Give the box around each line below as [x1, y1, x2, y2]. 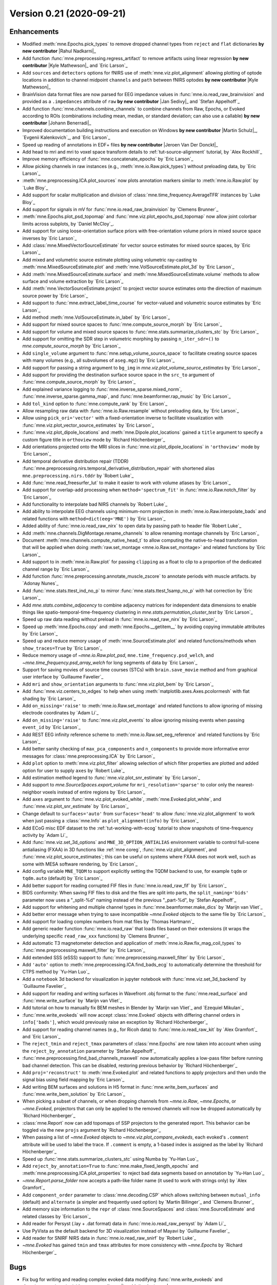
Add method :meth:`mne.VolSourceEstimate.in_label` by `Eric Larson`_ [22, 314, 170, 320]
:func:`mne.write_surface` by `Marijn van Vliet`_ [22, 998, 123, 1004]
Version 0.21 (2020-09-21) [9, 8, 126, 19]
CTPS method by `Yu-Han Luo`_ [22, 969, 90, 975]
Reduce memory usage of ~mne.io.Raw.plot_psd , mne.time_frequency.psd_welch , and [22, 652, 214, 658]
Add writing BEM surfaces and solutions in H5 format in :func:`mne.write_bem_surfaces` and [22, 1084, 218, 1090]
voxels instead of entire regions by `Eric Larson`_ [42, 789, 146, 795]
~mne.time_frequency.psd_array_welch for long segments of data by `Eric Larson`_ [22, 659, 197, 666]
